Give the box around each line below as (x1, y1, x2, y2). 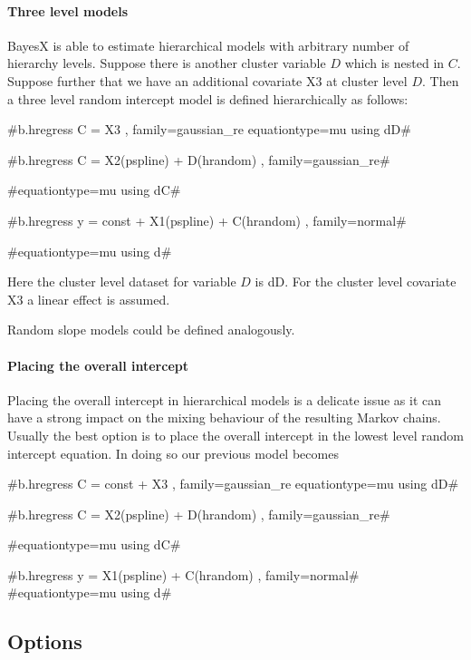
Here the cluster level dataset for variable (7, 272, 236, 291)
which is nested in (344, 53, 445, 73)
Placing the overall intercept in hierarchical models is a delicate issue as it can (7, 390, 442, 409)
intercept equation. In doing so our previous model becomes (7, 443, 339, 462)
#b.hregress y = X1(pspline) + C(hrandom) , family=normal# (7, 565, 360, 584)
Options (7, 627, 82, 655)
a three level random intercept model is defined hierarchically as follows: (7, 89, 409, 108)
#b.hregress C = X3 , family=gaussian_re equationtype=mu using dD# (7, 120, 411, 139)
